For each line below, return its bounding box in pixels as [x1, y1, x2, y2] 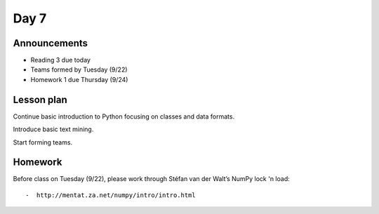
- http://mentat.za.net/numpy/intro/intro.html [25, 191, 196, 199]
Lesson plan [13, 93, 68, 105]
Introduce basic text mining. [13, 125, 94, 133]
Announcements [13, 37, 88, 49]
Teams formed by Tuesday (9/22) [30, 65, 128, 74]
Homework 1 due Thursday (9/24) [30, 75, 128, 83]
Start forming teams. [13, 138, 73, 147]
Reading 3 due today [30, 56, 91, 65]
